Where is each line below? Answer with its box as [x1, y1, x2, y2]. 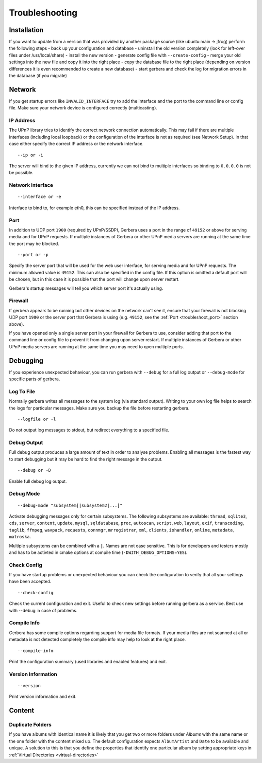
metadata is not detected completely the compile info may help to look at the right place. [9, 637, 186, 642]
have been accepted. [9, 579, 51, 585]
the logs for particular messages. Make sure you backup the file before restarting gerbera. [9, 405, 190, 411]
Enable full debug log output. [9, 478, 67, 484]
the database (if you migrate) [9, 73, 67, 79]
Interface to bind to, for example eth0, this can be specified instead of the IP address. [9, 205, 180, 211]
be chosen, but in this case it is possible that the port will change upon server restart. [9, 276, 180, 282]
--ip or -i [17, 152, 44, 158]
